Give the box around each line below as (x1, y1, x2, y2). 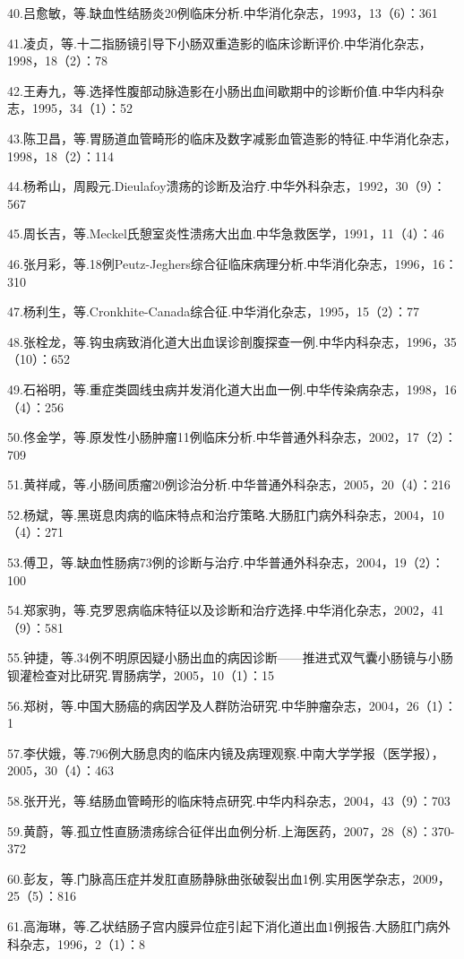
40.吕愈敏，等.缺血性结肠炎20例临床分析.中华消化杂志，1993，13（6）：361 (7, 4, 438, 22)
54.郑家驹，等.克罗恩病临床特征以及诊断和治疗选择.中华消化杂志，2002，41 (7, 600, 444, 619)
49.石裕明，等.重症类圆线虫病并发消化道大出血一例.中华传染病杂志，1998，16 (7, 379, 457, 398)
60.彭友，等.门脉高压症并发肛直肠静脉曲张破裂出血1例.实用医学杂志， (7, 868, 413, 887)
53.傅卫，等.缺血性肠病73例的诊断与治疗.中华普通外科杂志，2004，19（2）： (7, 553, 444, 572)
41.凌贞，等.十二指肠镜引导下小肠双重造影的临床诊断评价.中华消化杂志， (7, 33, 432, 52)
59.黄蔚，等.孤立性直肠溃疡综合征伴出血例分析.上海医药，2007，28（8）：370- (7, 821, 455, 840)
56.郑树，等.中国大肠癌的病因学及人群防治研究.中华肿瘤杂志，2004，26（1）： (7, 695, 457, 714)
